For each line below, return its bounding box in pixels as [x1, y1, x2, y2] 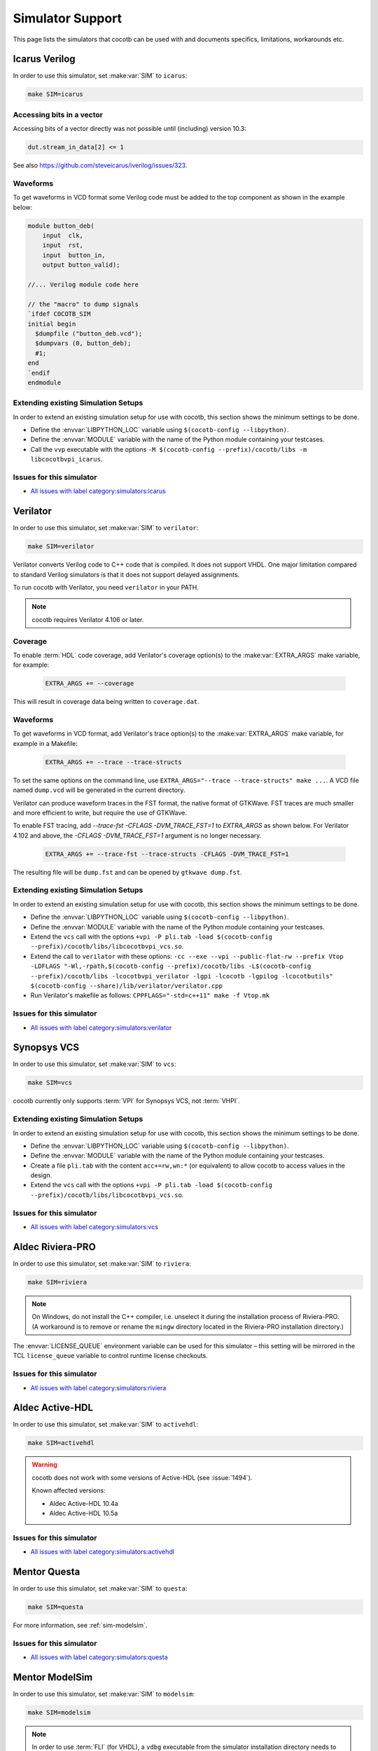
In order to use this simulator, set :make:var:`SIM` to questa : [13, 1584, 188, 1593]
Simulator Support [13, 11, 122, 26]
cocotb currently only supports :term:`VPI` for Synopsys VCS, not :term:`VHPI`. [13, 1097, 240, 1105]
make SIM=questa [27, 1603, 84, 1611]
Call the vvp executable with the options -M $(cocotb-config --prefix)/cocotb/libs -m [30, 445, 307, 453]
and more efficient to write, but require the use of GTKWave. [13, 808, 187, 817]
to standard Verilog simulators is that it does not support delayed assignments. [13, 570, 240, 579]
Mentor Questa [13, 1565, 80, 1577]
